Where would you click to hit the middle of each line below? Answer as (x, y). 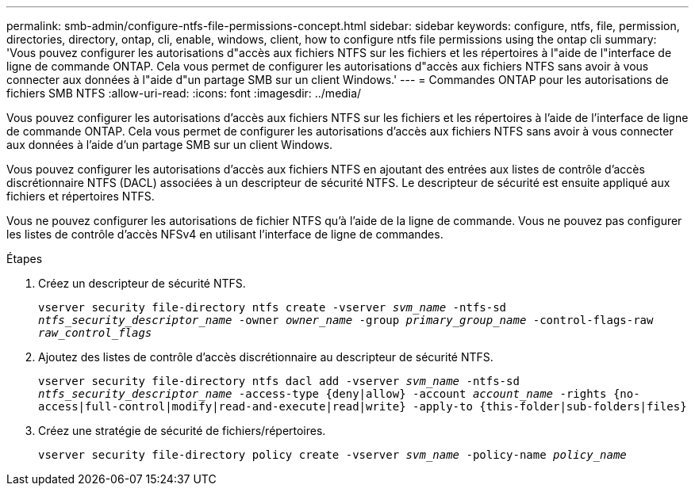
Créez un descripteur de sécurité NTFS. (142, 283)
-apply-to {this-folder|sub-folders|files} (550, 406)
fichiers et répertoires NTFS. (81, 196)
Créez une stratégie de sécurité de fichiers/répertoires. (182, 431)
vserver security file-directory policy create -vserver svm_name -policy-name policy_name (332, 455)
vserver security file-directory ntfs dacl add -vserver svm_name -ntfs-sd (279, 381)
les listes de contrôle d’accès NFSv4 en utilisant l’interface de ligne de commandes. (225, 234)
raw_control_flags (95, 333)
